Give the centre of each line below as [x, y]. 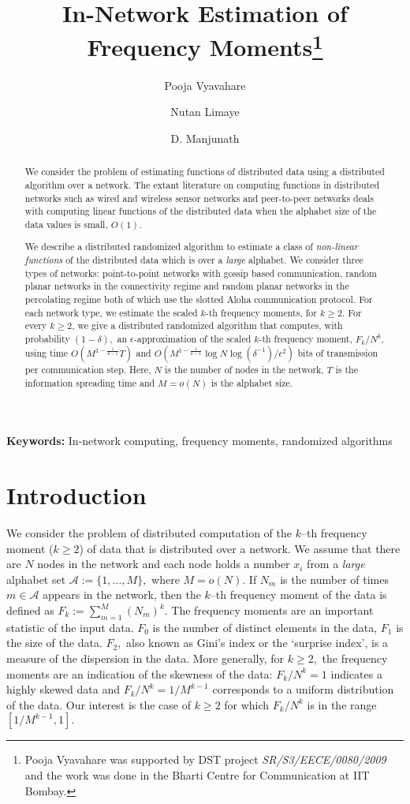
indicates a [356, 673]
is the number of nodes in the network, [244, 370]
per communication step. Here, [88, 370]
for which [247, 704]
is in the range [342, 704]
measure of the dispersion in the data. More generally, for [145, 658]
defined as [30, 610]
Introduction [76, 495]
